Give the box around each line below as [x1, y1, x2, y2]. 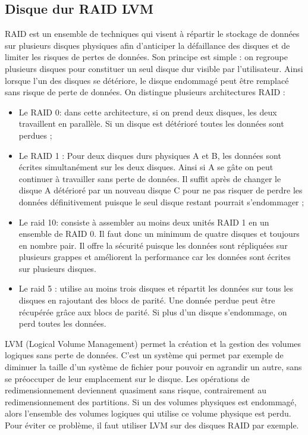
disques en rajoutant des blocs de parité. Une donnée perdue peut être [18, 294, 275, 306]
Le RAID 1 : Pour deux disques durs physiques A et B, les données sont [18, 149, 281, 161]
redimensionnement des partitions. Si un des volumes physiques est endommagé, [5, 395, 297, 408]
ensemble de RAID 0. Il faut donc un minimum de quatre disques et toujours [18, 227, 300, 240]
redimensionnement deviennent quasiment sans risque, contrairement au [5, 384, 266, 396]
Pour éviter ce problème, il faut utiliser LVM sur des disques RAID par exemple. [5, 419, 299, 431]
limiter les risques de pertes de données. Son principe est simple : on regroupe [5, 51, 288, 63]
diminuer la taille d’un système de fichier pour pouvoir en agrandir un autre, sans [5, 361, 302, 373]
